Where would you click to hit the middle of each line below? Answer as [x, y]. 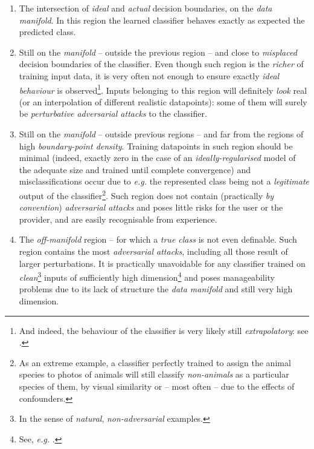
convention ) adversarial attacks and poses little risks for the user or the [151, 207]
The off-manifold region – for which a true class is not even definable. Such [158, 239]
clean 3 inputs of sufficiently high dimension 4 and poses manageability [147, 276]
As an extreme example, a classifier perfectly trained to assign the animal [155, 362]
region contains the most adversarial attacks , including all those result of [153, 251]
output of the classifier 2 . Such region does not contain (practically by [146, 194]
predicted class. [47, 32]
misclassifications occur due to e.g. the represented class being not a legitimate [164, 181]
